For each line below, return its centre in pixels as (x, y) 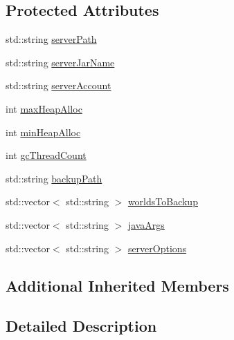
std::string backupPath (54, 178)
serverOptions (157, 248)
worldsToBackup (163, 201)
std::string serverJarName (60, 62)
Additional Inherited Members (117, 285)
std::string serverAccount (58, 85)
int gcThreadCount (46, 155)
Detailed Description (81, 326)
